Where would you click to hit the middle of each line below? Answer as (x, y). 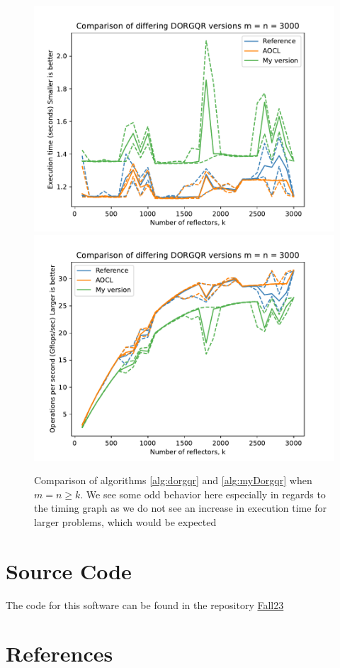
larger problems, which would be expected (125, 521)
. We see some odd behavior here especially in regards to (203, 494)
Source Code (69, 570)
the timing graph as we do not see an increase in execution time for (180, 508)
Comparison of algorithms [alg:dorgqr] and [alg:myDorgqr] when (173, 480)
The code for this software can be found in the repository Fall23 (145, 604)
